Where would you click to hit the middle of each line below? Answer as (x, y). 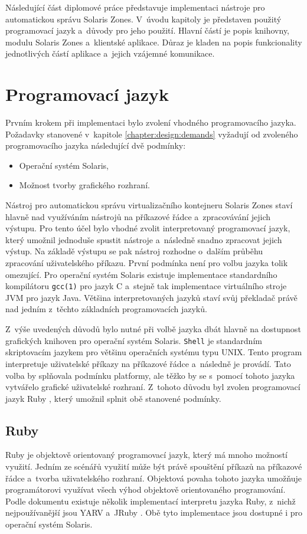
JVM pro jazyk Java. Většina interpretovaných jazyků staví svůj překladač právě (151, 297)
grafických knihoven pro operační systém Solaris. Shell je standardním (134, 340)
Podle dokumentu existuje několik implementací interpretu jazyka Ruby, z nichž (151, 501)
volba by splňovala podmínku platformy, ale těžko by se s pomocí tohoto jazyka (150, 375)
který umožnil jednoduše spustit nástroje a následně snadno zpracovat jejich (144, 239)
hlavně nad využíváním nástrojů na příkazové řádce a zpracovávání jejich (138, 216)
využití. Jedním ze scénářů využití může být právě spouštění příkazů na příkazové (154, 466)
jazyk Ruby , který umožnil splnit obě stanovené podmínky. (113, 398)
